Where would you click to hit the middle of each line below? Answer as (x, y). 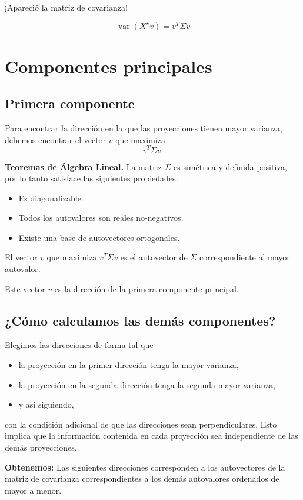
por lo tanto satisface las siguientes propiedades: (91, 178)
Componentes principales (109, 66)
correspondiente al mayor (244, 257)
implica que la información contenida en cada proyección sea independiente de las (151, 436)
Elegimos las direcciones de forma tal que (79, 345)
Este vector (25, 288)
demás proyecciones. (41, 447)
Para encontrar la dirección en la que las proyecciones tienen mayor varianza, (144, 128)
